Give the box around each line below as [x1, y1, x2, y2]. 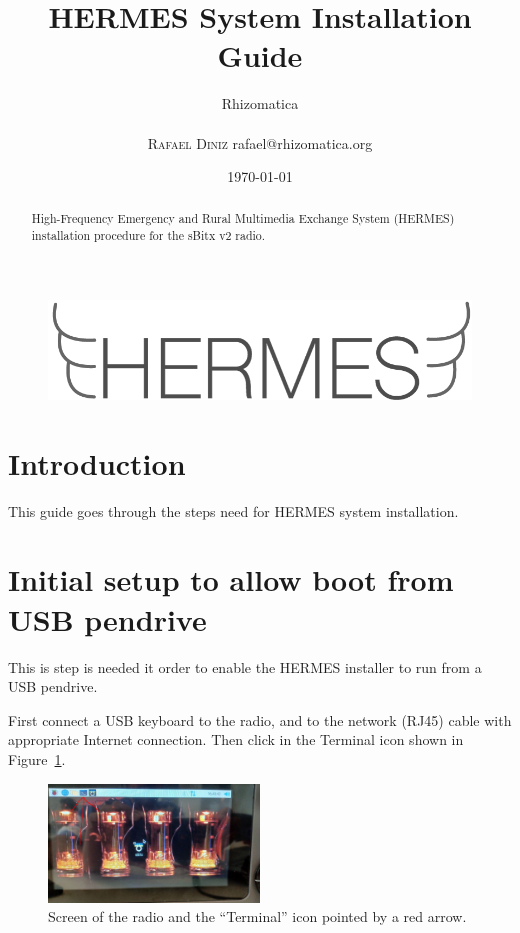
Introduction [8, 442, 186, 483]
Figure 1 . [8, 748, 66, 769]
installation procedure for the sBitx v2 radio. [31, 227, 266, 244]
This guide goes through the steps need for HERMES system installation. [8, 500, 459, 521]
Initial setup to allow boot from [8, 559, 454, 600]
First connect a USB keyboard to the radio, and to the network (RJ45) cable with [8, 709, 512, 730]
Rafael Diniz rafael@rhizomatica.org [147, 132, 373, 153]
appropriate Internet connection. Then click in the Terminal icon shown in [8, 729, 464, 750]
